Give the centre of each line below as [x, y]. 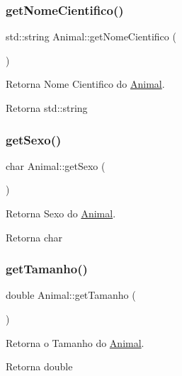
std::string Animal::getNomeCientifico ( [91, 36]
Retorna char [34, 237]
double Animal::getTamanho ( [71, 295]
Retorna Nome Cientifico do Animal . [85, 84]
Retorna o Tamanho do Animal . [75, 342]
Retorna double [39, 366]
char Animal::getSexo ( [56, 165]
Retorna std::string [47, 108]
